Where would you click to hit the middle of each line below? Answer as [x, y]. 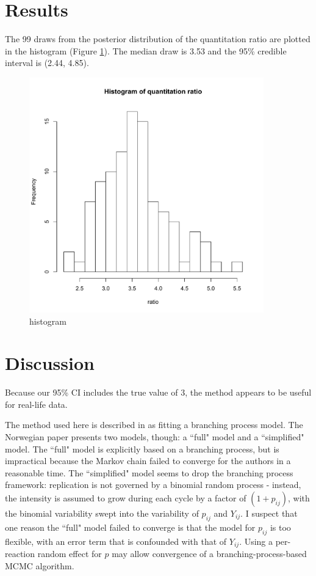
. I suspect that [269, 513]
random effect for [70, 554]
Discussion [50, 363]
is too [280, 527]
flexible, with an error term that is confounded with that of [116, 541]
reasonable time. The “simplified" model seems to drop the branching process [149, 472]
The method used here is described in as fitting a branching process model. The [154, 425]
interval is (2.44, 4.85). [47, 63]
